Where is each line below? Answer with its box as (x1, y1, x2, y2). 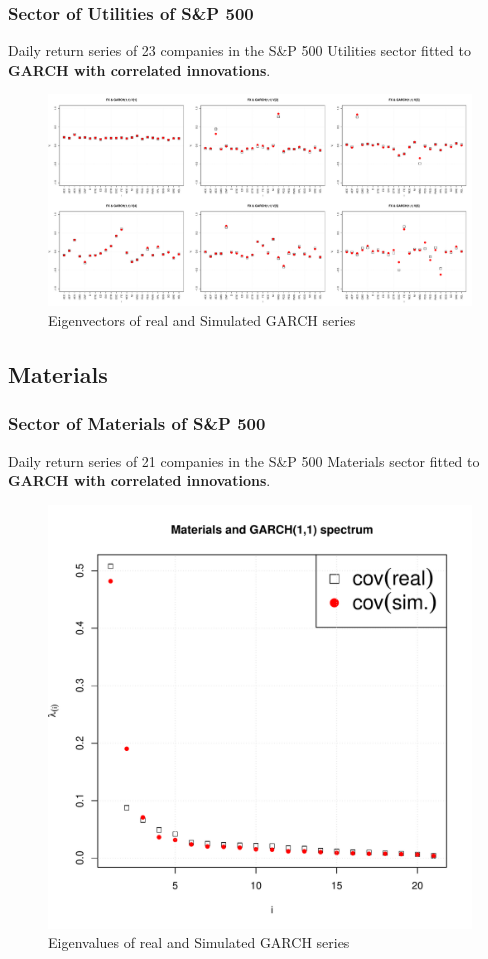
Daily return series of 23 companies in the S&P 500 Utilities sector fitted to (8, 40, 471, 61)
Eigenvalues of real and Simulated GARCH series (48, 932, 350, 953)
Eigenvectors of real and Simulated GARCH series (48, 310, 356, 330)
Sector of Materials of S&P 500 (8, 411, 266, 436)
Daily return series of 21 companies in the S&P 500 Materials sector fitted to (8, 450, 480, 471)
